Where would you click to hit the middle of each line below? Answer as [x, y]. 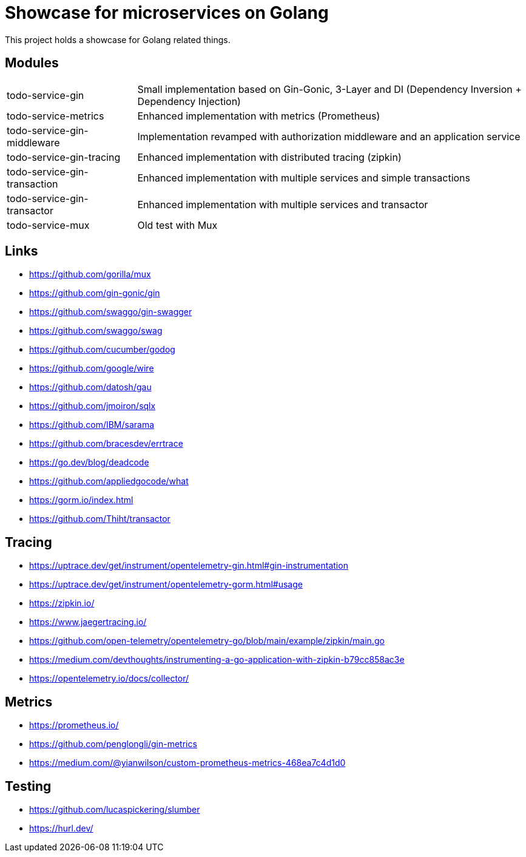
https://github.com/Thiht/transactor [100, 519]
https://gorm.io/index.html [81, 500]
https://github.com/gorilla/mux [90, 274]
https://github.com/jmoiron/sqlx [93, 406]
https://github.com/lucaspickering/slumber [115, 809]
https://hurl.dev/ [61, 828]
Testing [28, 786]
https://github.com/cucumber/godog [102, 350]
